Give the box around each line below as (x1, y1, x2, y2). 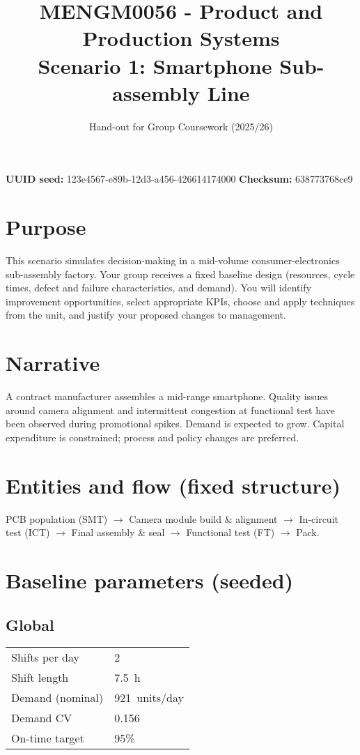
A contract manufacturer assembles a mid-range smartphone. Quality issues (6, 389, 329, 404)
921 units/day (114, 689, 184, 706)
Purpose (6, 213, 86, 241)
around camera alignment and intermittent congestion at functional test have (6, 402, 335, 417)
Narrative (6, 349, 100, 377)
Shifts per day (11, 649, 79, 666)
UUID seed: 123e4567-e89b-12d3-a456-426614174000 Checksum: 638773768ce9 (6, 171, 353, 186)
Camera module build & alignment (129, 511, 278, 526)
